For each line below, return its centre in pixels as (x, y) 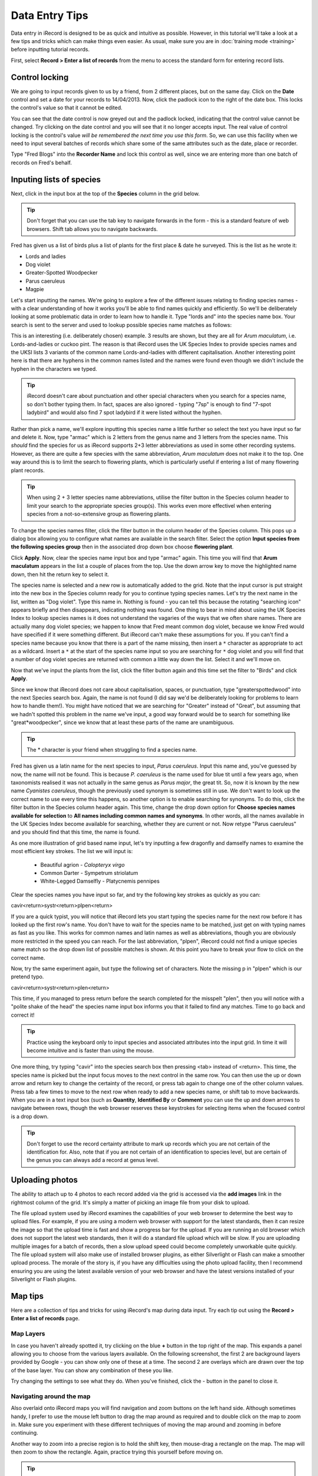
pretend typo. (27, 977)
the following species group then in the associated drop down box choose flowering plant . (122, 547)
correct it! (23, 1015)
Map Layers (28, 1334)
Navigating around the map (51, 1396)
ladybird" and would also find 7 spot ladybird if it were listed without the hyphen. (125, 413)
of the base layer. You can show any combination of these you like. (92, 1370)
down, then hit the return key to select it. (60, 574)
